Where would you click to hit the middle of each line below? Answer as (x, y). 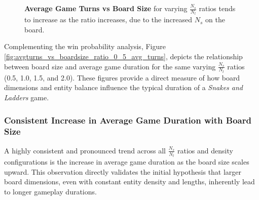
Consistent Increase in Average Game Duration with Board (128, 120)
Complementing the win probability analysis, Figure (85, 46)
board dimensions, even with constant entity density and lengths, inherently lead (129, 182)
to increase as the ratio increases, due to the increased (108, 19)
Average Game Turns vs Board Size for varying (106, 8)
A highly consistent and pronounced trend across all (85, 150)
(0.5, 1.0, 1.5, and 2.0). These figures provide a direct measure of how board (122, 77)
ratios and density (205, 150)
